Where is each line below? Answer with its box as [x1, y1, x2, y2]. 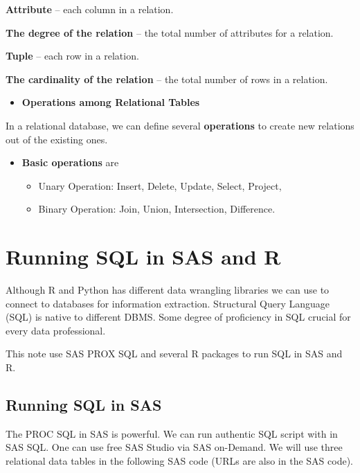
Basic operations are [21, 155, 119, 170]
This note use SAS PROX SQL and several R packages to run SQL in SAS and [6, 346, 343, 361]
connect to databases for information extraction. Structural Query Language [6, 296, 330, 310]
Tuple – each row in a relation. [6, 48, 139, 63]
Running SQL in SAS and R [6, 242, 281, 271]
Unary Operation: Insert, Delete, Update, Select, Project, [38, 178, 282, 193]
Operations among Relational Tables [21, 95, 200, 109]
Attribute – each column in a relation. [6, 2, 174, 16]
